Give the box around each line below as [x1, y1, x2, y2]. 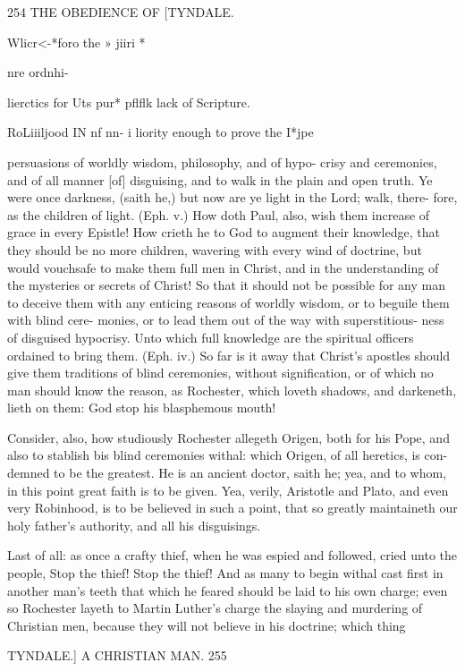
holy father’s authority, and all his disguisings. [7, 515, 261, 534]
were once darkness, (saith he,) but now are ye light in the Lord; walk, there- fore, [7, 188, 458, 207]
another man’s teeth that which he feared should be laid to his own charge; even [7, 581, 448, 599]
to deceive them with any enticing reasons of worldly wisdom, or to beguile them [7, 293, 450, 311]
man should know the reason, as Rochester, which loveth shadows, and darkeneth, [7, 380, 457, 399]
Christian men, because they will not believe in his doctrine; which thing [7, 616, 406, 634]
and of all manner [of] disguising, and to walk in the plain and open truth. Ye [7, 170, 433, 189]
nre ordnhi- [7, 63, 69, 81]
